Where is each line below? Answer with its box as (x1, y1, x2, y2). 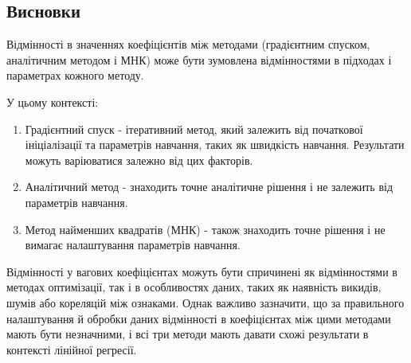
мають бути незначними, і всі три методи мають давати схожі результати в (6, 326, 369, 342)
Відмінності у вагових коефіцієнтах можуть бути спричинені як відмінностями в (6, 263, 397, 279)
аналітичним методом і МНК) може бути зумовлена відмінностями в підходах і (6, 51, 392, 68)
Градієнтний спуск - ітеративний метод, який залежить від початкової (25, 120, 363, 137)
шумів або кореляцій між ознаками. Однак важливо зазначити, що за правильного (6, 294, 405, 310)
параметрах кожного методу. (6, 67, 144, 84)
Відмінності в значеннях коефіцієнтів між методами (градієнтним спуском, (6, 36, 370, 53)
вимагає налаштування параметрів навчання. (25, 236, 241, 253)
